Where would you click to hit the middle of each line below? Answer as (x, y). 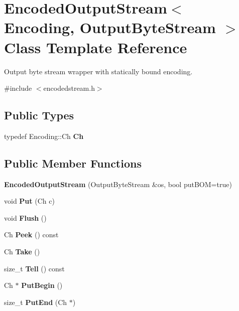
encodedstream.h (69, 88)
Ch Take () (22, 252)
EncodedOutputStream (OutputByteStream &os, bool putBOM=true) (118, 184)
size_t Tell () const (34, 268)
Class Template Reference (96, 47)
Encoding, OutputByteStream (110, 27)
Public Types (39, 115)
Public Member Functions (73, 163)
